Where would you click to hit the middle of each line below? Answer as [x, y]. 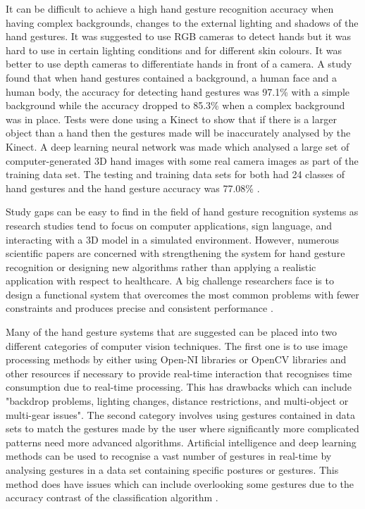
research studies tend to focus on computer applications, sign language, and [169, 225]
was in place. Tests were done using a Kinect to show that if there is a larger [171, 119]
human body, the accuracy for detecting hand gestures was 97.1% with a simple [178, 91]
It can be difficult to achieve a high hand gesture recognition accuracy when [170, 8]
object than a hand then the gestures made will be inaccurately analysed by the [178, 133]
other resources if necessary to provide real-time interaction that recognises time [179, 373]
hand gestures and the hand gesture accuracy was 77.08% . [133, 188]
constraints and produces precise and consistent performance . [140, 308]
